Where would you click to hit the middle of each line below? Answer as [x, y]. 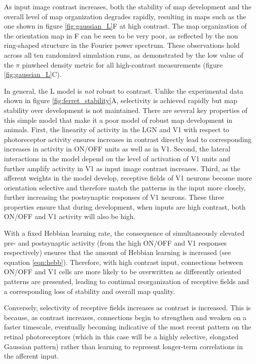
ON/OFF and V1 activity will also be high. [70, 216]
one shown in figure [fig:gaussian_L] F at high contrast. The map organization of [126, 26]
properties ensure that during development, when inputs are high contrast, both [125, 206]
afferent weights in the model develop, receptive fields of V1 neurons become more [128, 178]
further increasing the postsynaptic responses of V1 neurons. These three [114, 197]
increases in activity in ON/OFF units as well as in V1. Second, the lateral [117, 149]
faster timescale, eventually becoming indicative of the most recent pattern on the [128, 327]
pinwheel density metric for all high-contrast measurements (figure [122, 64]
